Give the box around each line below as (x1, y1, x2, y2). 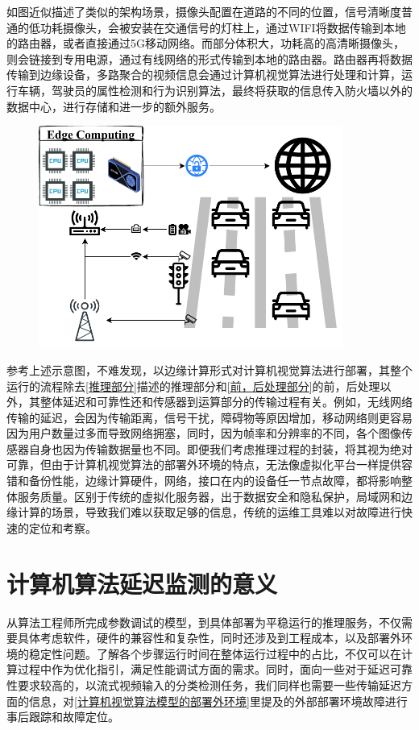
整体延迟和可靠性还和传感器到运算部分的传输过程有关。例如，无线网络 (39, 393, 413, 410)
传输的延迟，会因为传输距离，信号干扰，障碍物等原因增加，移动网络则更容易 (6, 409, 413, 425)
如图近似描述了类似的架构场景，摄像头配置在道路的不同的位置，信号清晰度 (6, 3, 401, 19)
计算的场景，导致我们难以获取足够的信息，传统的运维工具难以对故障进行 (17, 504, 401, 521)
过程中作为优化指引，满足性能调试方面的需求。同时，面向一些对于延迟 (17, 661, 390, 678)
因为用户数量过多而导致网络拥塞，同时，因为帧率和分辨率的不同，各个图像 (6, 425, 401, 442)
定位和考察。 (28, 519, 97, 536)
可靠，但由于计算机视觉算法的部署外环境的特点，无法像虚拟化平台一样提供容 (6, 456, 413, 473)
